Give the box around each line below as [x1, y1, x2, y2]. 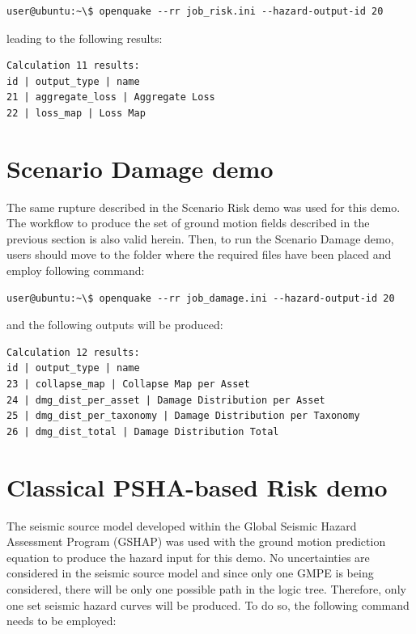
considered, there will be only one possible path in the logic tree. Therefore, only [6, 580, 406, 597]
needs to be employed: [6, 612, 117, 629]
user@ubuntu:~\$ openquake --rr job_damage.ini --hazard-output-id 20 [6, 292, 395, 304]
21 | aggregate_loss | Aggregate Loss [6, 91, 215, 104]
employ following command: [6, 262, 145, 279]
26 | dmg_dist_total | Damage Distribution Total [6, 425, 279, 437]
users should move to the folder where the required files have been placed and [6, 246, 392, 263]
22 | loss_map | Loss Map [6, 107, 146, 119]
